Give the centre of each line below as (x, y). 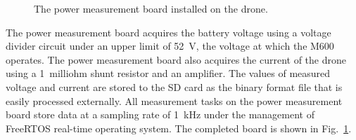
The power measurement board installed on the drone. (151, 8)
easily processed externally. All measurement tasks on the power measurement (174, 100)
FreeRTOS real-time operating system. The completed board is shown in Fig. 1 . (179, 128)
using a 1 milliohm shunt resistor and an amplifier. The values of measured (168, 73)
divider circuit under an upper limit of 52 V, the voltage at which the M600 (170, 46)
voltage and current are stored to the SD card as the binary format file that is (174, 86)
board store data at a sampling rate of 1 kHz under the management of (160, 114)
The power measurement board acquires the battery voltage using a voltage (169, 32)
